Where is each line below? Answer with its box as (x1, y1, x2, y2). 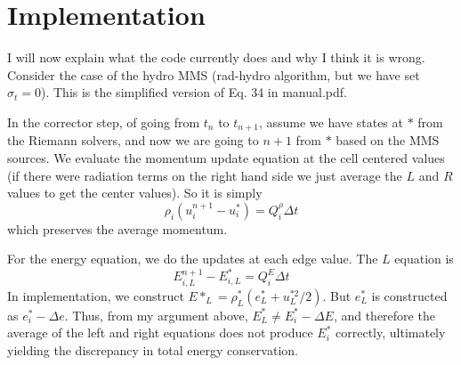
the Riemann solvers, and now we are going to (7, 131, 259, 150)
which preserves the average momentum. (7, 219, 228, 238)
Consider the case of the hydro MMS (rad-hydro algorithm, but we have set (7, 65, 420, 84)
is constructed (371, 286, 448, 304)
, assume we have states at (258, 112, 403, 131)
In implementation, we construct (7, 286, 184, 304)
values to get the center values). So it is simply (7, 183, 263, 202)
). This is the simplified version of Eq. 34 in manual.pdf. (40, 83, 347, 101)
